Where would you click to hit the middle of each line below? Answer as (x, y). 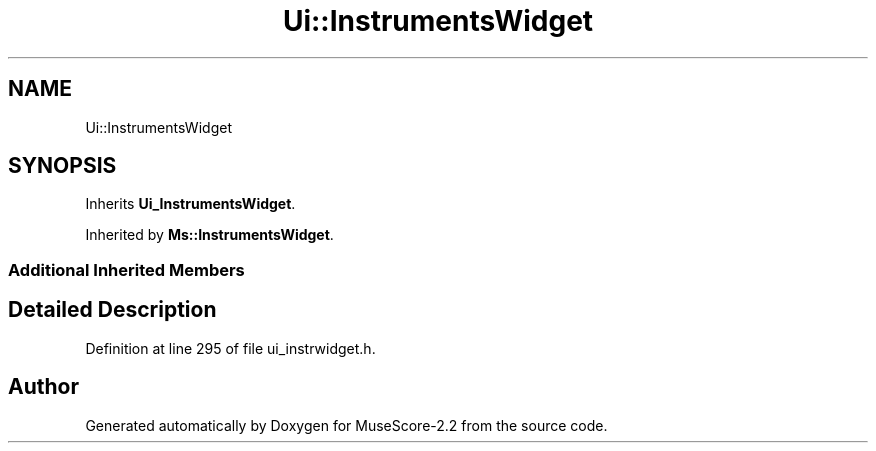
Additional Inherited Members (126, 269)
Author (43, 387)
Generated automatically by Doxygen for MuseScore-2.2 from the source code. (346, 425)
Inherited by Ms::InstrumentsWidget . (209, 235)
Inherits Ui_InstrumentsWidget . (190, 204)
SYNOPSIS (62, 166)
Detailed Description (112, 310)
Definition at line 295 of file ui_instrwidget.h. (230, 348)
